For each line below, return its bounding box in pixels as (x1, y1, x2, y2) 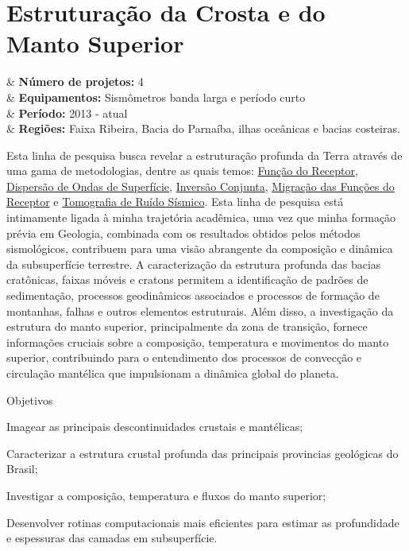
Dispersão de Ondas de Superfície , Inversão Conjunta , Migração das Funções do (6, 177, 395, 194)
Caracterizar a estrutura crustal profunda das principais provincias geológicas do (6, 444, 399, 461)
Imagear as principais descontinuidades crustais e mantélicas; (6, 418, 303, 435)
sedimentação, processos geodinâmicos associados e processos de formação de (6, 287, 380, 304)
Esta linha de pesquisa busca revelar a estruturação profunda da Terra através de (6, 146, 403, 163)
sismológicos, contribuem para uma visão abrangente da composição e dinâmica (6, 240, 393, 257)
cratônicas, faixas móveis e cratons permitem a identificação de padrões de (6, 271, 368, 288)
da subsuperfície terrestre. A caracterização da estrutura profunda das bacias (6, 255, 381, 272)
